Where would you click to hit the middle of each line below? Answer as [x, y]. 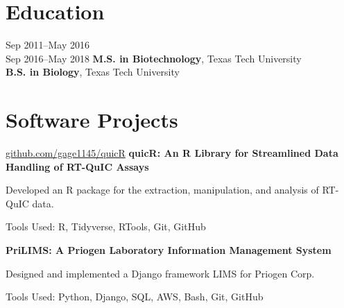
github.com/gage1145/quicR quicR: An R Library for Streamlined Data [172, 153]
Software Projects [92, 120]
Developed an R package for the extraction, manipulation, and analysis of [162, 190]
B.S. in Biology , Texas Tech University [93, 72]
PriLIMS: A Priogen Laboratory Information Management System [169, 250]
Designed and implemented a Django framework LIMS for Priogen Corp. [160, 273]
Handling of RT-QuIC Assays [77, 166]
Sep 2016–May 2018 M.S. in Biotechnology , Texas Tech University [154, 58]
